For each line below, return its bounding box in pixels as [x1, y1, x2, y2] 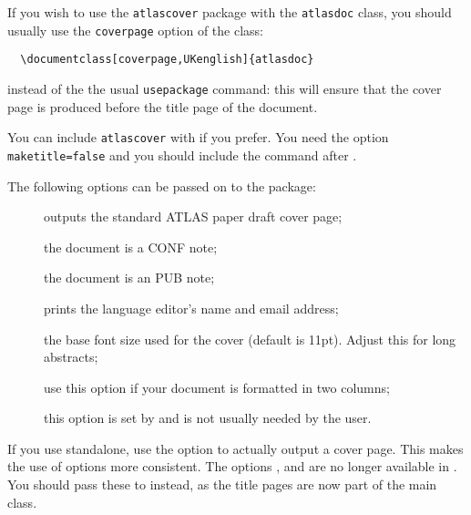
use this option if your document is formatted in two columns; [44, 377, 390, 397]
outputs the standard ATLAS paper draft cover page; [44, 207, 343, 226]
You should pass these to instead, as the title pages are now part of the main [7, 475, 437, 494]
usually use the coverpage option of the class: [7, 20, 263, 39]
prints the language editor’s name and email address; [44, 298, 339, 317]
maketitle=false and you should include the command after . [7, 145, 357, 164]
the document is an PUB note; [44, 268, 215, 287]
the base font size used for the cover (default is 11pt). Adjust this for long [44, 329, 456, 348]
